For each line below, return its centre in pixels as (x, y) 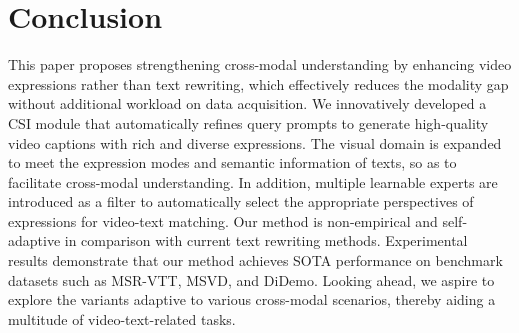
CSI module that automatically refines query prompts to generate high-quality (248, 122)
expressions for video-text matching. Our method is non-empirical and (223, 220)
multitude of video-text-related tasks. (122, 318)
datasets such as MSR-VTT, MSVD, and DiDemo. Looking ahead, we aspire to (251, 279)
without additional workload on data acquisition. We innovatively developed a (247, 103)
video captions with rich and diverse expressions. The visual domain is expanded (255, 142)
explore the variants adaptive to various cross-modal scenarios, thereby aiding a (252, 299)
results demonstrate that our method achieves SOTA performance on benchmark (255, 260)
